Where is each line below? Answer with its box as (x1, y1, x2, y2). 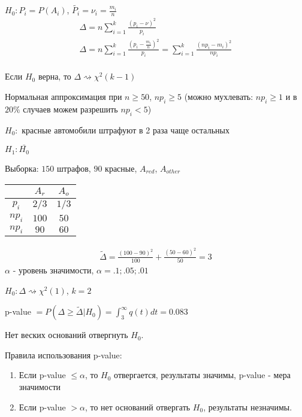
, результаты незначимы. (203, 400, 292, 413)
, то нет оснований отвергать (84, 400, 191, 413)
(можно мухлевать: (184, 90, 253, 103)
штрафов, (56, 162, 91, 174)
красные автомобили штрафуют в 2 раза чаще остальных (22, 123, 229, 136)
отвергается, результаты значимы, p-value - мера (114, 369, 291, 381)
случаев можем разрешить (23, 102, 118, 115)
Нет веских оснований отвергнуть (5, 328, 128, 341)
